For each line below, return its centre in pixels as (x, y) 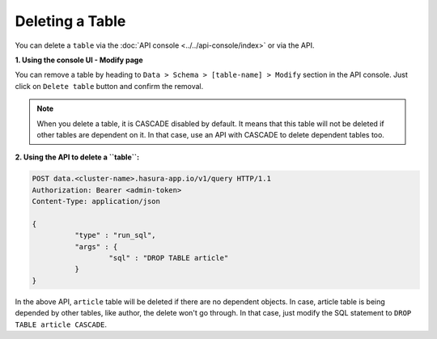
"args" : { (96, 246)
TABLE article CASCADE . (61, 324)
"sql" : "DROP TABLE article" (169, 258)
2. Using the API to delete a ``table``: (77, 157)
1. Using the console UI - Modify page (79, 60)
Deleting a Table (70, 21)
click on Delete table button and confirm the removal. (109, 86)
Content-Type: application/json (96, 201)
